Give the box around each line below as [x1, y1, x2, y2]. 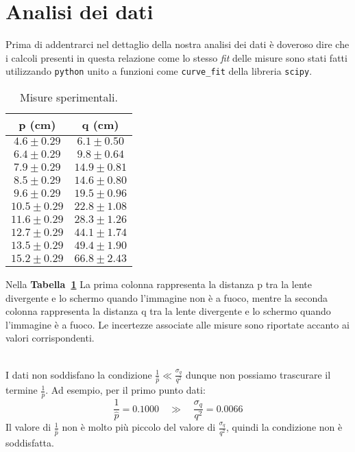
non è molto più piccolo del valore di [62, 420, 216, 434]
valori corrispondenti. [5, 331, 95, 345]
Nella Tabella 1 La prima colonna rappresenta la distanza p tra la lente [5, 276, 313, 291]
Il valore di [5, 420, 51, 434]
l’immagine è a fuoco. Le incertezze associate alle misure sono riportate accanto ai [5, 317, 350, 331]
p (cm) [19, 116, 56, 132]
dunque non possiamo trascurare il [185, 367, 331, 381]
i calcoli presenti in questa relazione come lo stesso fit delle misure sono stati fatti [5, 50, 347, 64]
